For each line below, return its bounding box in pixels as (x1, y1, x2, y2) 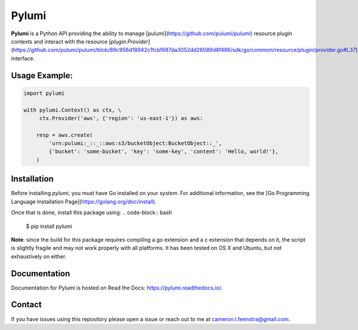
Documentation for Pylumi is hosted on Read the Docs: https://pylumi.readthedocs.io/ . (11, 284, 223, 291)
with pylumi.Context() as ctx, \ (23, 106, 122, 113)
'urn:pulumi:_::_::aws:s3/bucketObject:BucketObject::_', (48, 140, 222, 147)
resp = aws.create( (36, 131, 94, 138)
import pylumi (23, 90, 65, 97)
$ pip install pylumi (26, 223, 73, 230)
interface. (11, 54, 35, 62)
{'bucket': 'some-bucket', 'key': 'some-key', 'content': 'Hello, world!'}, (48, 148, 279, 155)
